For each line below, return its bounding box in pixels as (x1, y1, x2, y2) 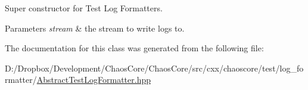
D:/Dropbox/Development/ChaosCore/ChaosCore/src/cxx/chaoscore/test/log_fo (5, 61, 304, 74)
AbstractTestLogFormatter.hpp (36, 73, 151, 86)
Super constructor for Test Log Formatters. (5, 2, 163, 14)
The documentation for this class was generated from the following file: (5, 42, 264, 54)
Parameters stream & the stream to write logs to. (5, 21, 185, 34)
